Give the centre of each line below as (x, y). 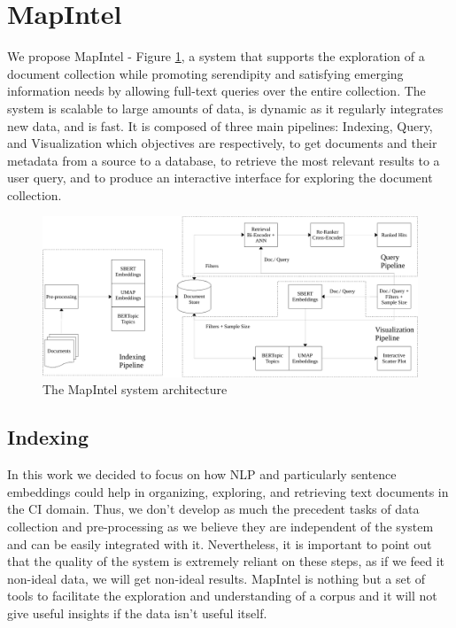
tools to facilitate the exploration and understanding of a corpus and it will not (222, 596)
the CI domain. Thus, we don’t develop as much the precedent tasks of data (213, 509)
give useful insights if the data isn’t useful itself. (137, 612)
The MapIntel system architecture (135, 389)
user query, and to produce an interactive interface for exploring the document (220, 178)
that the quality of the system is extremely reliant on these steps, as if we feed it (226, 561)
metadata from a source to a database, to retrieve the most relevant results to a (224, 160)
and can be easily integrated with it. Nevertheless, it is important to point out (220, 543)
